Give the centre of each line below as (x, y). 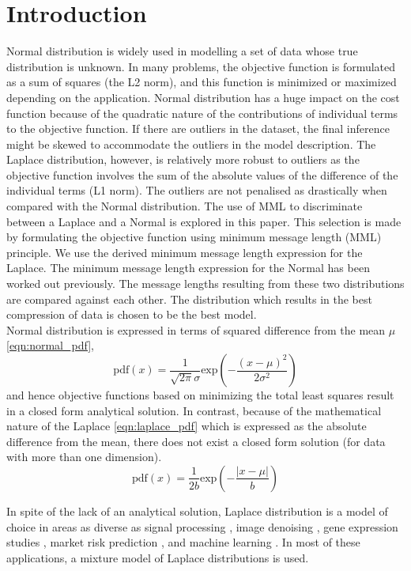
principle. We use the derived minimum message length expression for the (185, 252)
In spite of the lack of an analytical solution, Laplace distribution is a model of (197, 510)
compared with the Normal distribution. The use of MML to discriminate (185, 206)
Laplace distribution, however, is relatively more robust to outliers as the (183, 159)
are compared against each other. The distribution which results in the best (189, 299)
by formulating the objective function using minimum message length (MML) (194, 237)
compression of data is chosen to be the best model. (132, 314)
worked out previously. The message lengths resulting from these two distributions (205, 284)
